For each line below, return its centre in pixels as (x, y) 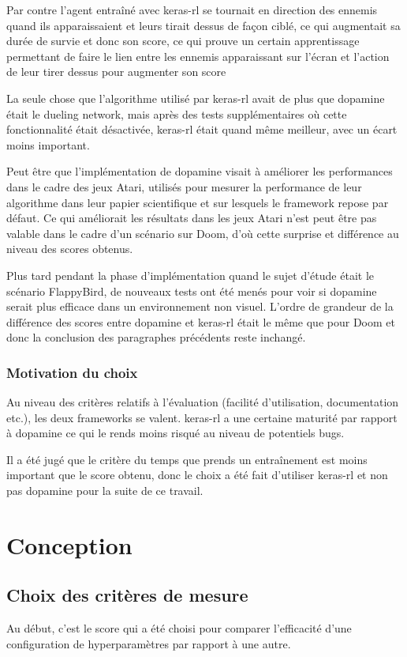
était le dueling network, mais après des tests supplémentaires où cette (177, 113)
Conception (69, 544)
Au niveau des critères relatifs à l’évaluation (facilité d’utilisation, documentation (203, 402)
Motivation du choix (72, 372)
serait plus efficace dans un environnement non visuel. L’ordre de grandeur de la (200, 306)
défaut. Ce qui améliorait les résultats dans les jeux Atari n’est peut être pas (192, 218)
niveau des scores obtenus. (70, 249)
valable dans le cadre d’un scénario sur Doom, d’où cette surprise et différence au (203, 233)
